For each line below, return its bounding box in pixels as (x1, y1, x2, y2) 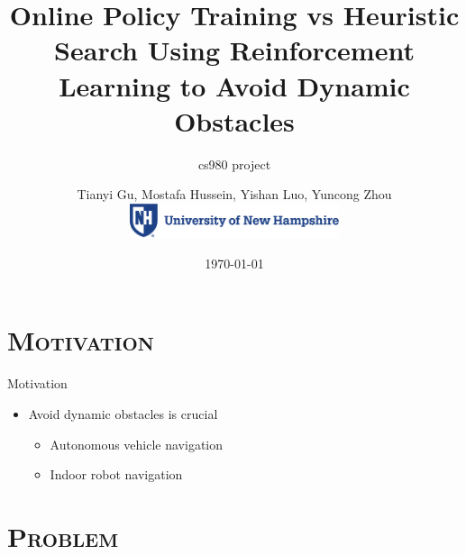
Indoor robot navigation (50, 465, 183, 484)
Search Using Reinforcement (54, 32, 415, 68)
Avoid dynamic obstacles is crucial (28, 404, 218, 423)
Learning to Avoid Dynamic (59, 67, 410, 104)
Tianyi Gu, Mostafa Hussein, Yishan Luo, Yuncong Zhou (77, 185, 392, 204)
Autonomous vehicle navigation (50, 434, 224, 453)
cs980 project (197, 154, 271, 173)
